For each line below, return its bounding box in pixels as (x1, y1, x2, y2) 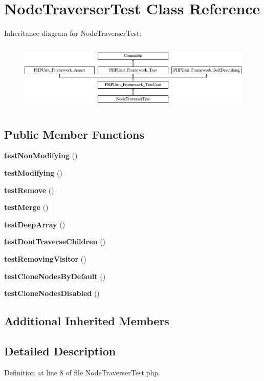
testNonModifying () (4, 150, 78, 161)
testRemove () (4, 184, 54, 195)
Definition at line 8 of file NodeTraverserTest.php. (4, 367, 160, 377)
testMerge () (4, 202, 49, 213)
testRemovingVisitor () (4, 253, 86, 264)
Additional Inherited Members (4, 313, 169, 329)
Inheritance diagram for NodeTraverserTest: (4, 28, 142, 38)
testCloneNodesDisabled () (4, 288, 100, 299)
